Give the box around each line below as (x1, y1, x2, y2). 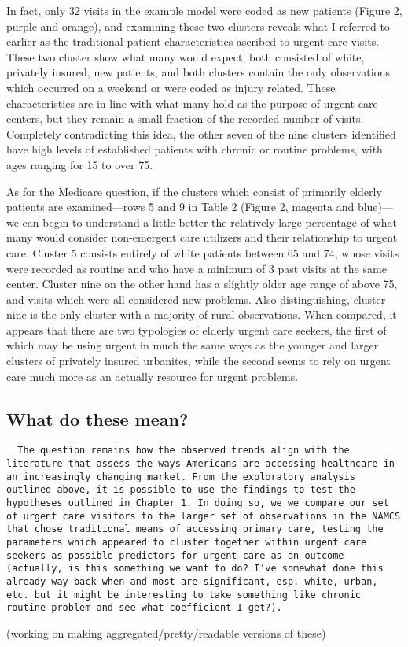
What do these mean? (6, 406, 189, 431)
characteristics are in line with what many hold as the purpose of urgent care (6, 94, 378, 111)
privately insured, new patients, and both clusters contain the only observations (6, 64, 390, 80)
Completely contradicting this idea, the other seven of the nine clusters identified (6, 125, 396, 142)
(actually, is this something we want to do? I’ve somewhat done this (6, 563, 384, 575)
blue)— (357, 198, 394, 215)
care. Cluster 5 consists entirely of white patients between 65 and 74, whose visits (6, 244, 399, 261)
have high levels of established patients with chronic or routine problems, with (6, 141, 383, 157)
